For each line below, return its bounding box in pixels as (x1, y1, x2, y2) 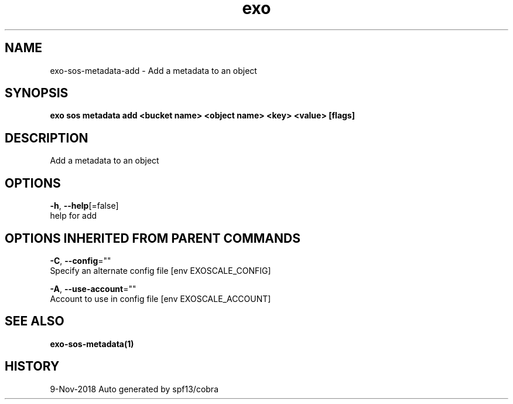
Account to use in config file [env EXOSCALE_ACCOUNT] (50, 293, 271, 304)
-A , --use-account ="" (50, 283, 136, 294)
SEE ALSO (5, 314, 64, 329)
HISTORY (5, 359, 60, 374)
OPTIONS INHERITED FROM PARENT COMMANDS (5, 230, 300, 246)
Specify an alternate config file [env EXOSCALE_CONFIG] (50, 265, 271, 276)
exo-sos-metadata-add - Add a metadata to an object (50, 65, 257, 76)
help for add (50, 211, 97, 221)
